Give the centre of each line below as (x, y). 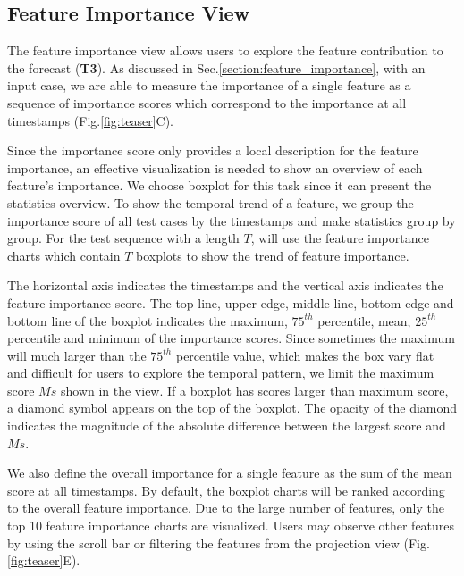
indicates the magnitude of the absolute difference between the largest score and (227, 426)
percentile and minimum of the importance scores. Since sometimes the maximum (231, 338)
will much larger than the (77, 355)
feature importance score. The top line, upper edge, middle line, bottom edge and (231, 302)
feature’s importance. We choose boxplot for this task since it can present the (219, 185)
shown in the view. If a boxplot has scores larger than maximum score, (254, 390)
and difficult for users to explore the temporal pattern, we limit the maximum (221, 373)
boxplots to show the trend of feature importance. (273, 255)
